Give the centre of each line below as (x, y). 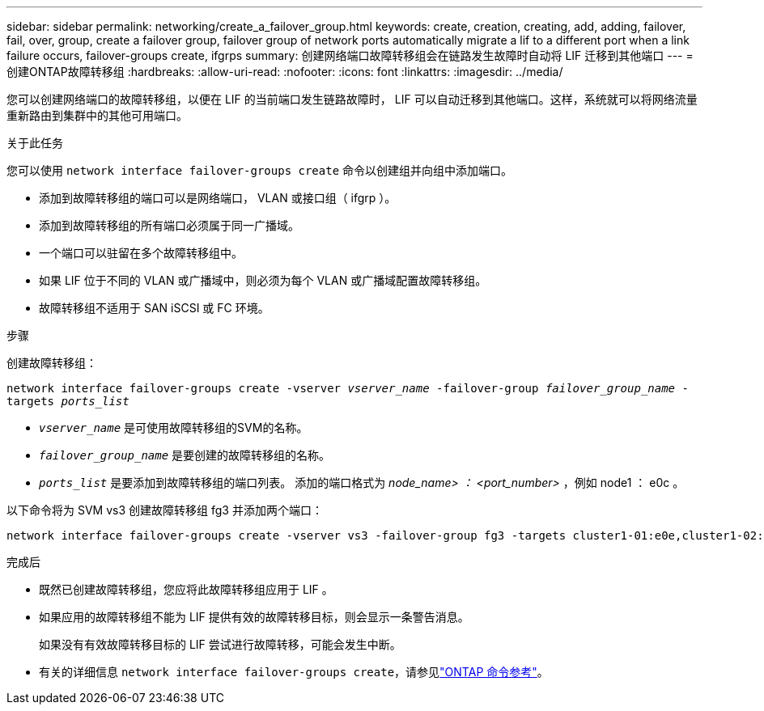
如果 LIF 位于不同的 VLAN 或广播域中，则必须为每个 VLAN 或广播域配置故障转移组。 (263, 280)
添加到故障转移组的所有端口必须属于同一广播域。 (169, 225)
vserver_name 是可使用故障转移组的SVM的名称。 (174, 427)
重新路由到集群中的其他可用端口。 (97, 115)
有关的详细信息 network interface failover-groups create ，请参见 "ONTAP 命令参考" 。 (294, 672)
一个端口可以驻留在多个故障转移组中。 (141, 253)
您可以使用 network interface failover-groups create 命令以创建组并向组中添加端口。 (260, 170)
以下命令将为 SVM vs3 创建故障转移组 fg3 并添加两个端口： (165, 510)
